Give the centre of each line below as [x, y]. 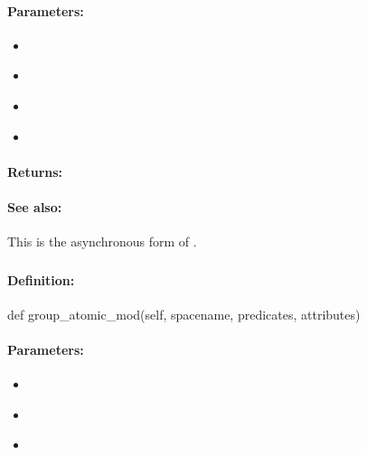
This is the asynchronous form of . [102, 241]
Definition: [41, 279]
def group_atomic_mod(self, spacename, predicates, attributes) [184, 314]
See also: [35, 206]
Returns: [35, 171]
